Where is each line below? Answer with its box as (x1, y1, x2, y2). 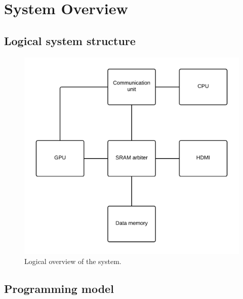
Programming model (4, 280, 114, 296)
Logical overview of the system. (24, 255, 121, 266)
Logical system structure (4, 32, 136, 48)
